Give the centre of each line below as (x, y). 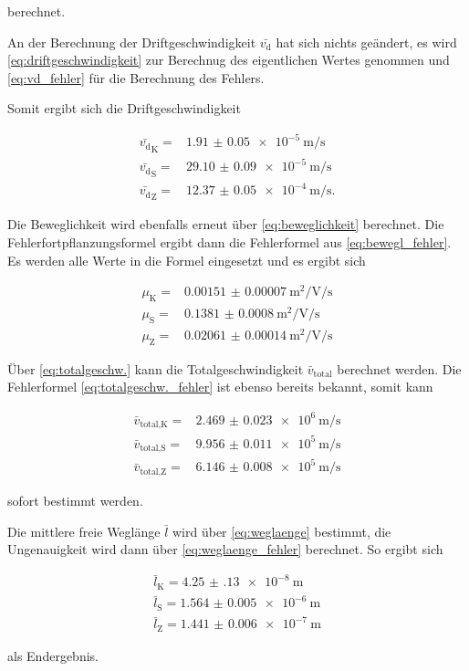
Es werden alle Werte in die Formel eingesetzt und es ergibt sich (187, 260)
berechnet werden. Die (399, 368)
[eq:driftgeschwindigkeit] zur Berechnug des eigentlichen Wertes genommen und (229, 60)
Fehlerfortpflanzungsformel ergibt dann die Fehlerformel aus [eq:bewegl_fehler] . (229, 241)
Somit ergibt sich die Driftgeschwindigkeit (124, 108)
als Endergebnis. (53, 655)
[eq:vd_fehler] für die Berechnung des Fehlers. (136, 77)
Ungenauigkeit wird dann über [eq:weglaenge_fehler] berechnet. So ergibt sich (225, 549)
